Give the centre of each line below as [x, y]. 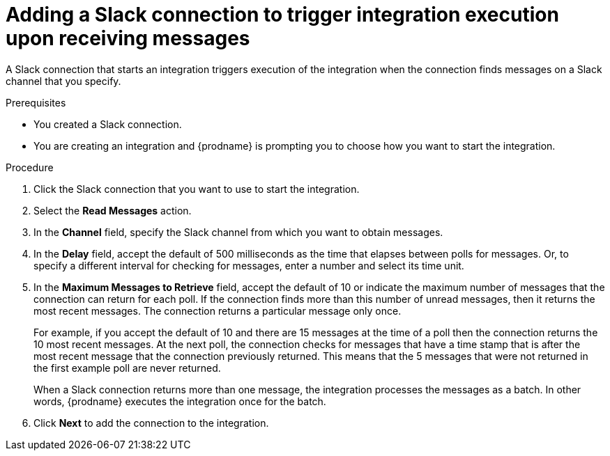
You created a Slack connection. [108, 124]
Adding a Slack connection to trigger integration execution [282, 15]
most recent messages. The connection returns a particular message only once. [218, 310]
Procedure [30, 167]
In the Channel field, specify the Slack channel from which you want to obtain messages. [238, 232]
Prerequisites [36, 102]
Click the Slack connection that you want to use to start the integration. [197, 189]
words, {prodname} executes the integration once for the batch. [180, 401]
